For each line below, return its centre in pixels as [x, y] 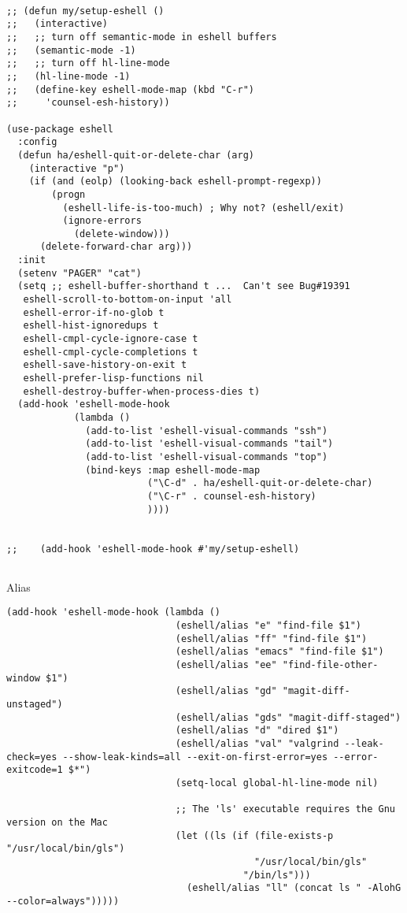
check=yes [32, 757]
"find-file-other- [330, 665]
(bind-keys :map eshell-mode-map [173, 470]
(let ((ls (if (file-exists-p [254, 835]
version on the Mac [57, 822]
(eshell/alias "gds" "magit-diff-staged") [288, 717]
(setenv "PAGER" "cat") [80, 273]
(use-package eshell [60, 129]
